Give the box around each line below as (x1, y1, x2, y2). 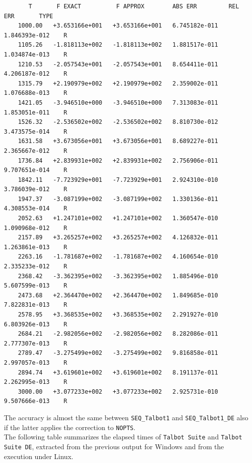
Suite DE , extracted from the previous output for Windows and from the (4, 441, 224, 451)
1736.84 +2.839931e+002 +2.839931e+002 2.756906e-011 (18, 157, 218, 164)
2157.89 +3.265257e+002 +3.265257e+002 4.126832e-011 (18, 234, 218, 241)
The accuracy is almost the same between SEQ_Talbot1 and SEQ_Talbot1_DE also (4, 412, 249, 422)
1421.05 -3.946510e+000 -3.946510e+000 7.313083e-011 (18, 99, 218, 106)
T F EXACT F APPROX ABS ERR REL (28, 3, 239, 10)
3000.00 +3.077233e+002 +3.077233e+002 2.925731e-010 (18, 388, 218, 395)
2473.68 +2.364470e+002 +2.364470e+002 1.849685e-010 (18, 291, 218, 299)
